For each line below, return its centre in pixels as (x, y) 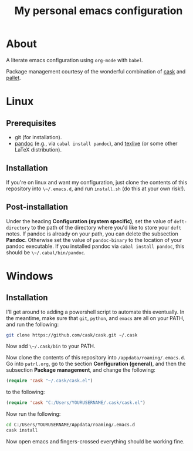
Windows (30, 276)
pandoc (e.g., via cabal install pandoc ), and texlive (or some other (96, 143)
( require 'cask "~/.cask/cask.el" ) (50, 381)
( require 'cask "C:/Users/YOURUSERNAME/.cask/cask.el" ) (76, 403)
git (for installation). (38, 137)
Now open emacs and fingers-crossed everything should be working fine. (95, 441)
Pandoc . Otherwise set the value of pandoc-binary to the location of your (94, 240)
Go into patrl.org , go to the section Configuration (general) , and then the (96, 364)
